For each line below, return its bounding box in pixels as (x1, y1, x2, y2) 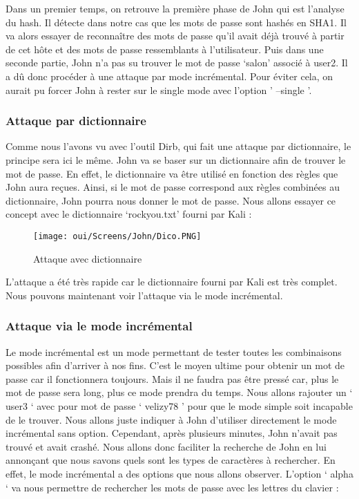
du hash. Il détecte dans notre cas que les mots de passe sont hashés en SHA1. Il (6, 15, 347, 29)
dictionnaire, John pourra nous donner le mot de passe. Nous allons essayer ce (6, 193, 336, 207)
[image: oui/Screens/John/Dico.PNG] (33, 231, 202, 241)
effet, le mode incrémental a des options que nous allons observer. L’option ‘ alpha (6, 466, 353, 480)
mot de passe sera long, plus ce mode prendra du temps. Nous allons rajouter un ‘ (6, 385, 353, 399)
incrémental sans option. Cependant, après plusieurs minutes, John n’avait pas (6, 426, 338, 440)
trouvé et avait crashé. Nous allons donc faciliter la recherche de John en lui (6, 439, 327, 453)
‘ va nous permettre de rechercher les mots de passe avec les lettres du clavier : (6, 480, 339, 494)
